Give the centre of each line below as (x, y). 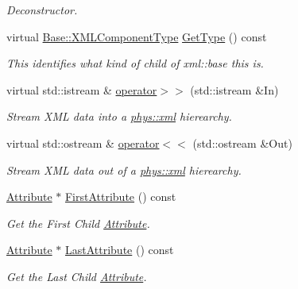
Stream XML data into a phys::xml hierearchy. (119, 116)
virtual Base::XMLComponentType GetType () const (137, 36)
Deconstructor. (42, 10)
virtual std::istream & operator (82, 89)
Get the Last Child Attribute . (77, 276)
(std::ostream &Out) (242, 143)
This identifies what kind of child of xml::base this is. (135, 63)
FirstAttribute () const (120, 197)
